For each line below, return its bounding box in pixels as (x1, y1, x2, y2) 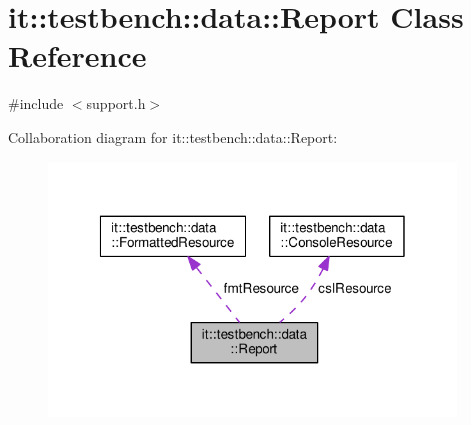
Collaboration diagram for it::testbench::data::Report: (8, 126, 338, 147)
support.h (86, 93, 146, 114)
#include (8, 93, 64, 114)
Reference (8, 35, 147, 76)
